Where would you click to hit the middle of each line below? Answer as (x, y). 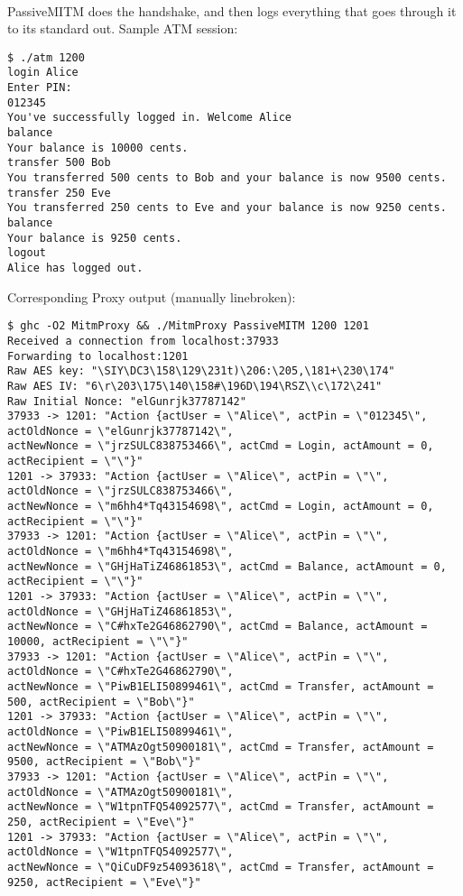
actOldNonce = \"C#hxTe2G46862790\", (120, 672)
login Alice (43, 73)
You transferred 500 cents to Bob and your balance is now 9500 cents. (227, 178)
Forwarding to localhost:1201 (98, 356)
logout (27, 253)
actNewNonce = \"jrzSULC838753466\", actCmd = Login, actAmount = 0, (221, 446)
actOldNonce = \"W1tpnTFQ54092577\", (120, 852)
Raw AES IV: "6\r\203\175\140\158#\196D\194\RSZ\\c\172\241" (195, 386)
